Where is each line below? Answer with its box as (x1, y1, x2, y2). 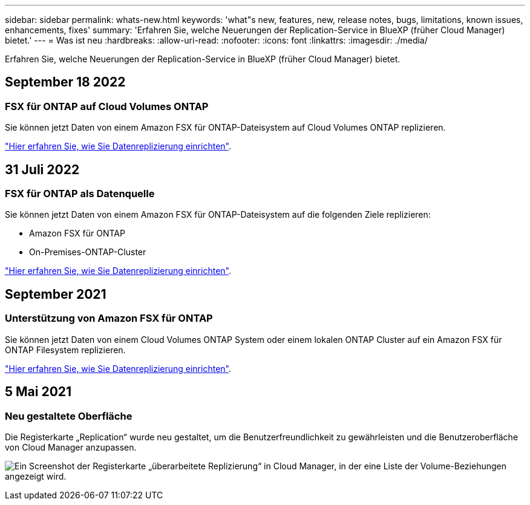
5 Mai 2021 (5, 384, 72, 400)
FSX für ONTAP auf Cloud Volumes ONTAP (5, 100, 209, 112)
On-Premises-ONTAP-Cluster (29, 247, 146, 258)
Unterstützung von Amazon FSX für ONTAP (5, 312, 213, 325)
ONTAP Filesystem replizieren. (5, 344, 126, 355)
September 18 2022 (5, 74, 126, 90)
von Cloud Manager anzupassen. (5, 441, 137, 452)
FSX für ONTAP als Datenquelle (5, 187, 155, 200)
